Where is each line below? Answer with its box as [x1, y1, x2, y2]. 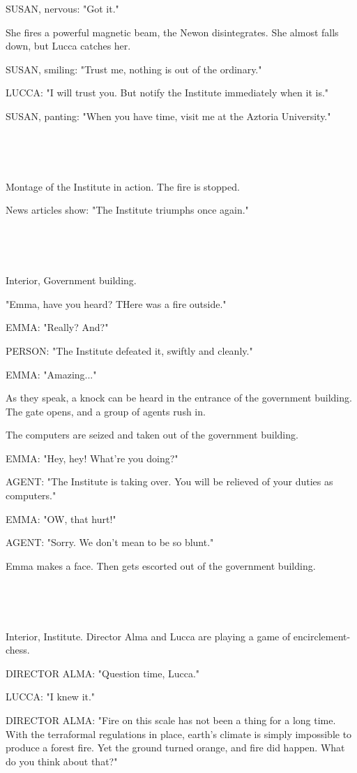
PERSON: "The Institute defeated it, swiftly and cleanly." [6, 343, 253, 358]
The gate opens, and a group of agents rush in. [6, 404, 206, 418]
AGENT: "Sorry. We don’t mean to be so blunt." [6, 535, 214, 550]
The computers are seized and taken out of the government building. [6, 427, 298, 442]
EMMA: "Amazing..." [6, 367, 97, 381]
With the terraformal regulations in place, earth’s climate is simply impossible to [6, 726, 352, 741]
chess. [6, 642, 30, 657]
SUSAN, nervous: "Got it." [6, 1, 119, 15]
